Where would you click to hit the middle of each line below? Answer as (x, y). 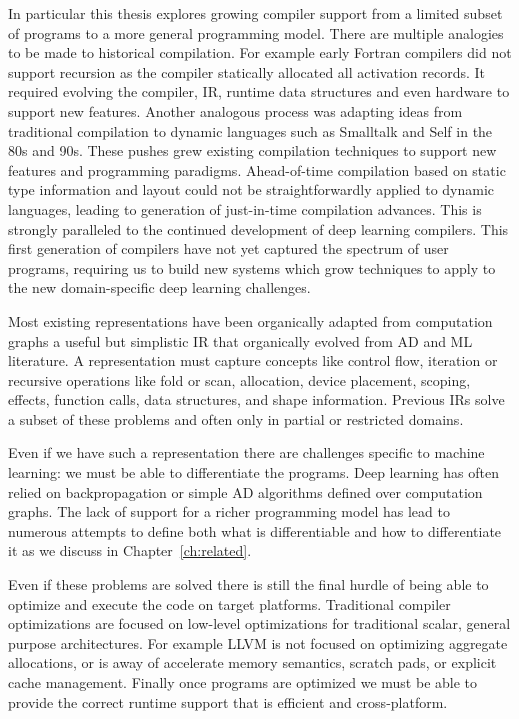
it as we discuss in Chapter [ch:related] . (130, 550)
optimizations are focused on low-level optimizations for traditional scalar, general (259, 623)
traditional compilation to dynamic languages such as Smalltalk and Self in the (250, 130)
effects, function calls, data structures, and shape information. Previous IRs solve (256, 399)
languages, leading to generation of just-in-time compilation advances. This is (245, 208)
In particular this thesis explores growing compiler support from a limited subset (255, 13)
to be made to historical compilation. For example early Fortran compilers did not (260, 52)
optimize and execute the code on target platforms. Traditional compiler (229, 603)
